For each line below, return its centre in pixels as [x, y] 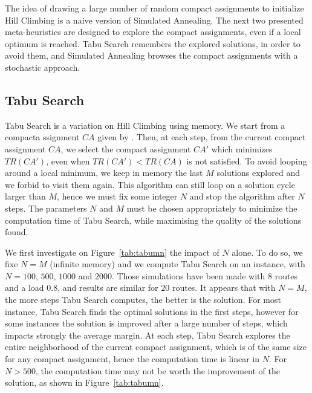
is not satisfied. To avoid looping [247, 161]
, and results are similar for [108, 287]
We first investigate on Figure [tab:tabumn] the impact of [112, 252]
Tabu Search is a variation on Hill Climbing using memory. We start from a [145, 125]
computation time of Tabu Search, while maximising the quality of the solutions [153, 220]
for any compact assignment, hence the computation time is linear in [132, 359]
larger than [25, 196]
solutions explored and [258, 173]
